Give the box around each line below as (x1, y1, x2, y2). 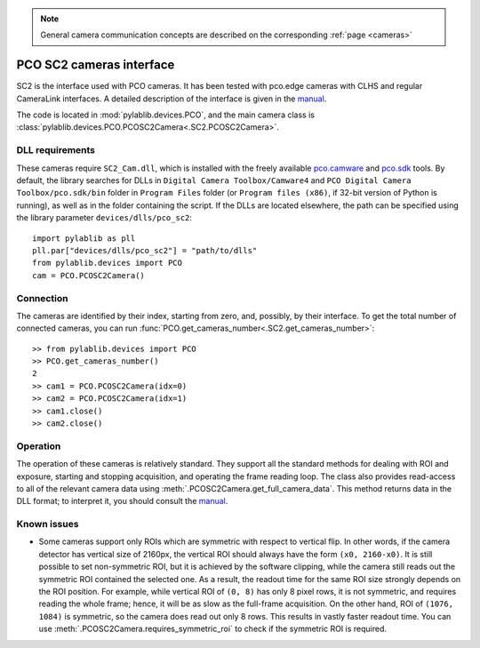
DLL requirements (16, 144, 96, 156)
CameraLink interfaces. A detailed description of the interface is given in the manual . (16, 93, 327, 104)
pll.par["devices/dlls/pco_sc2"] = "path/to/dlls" (32, 245, 258, 255)
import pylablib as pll (32, 233, 136, 244)
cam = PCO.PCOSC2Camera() (32, 270, 146, 280)
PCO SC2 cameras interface (16, 58, 175, 73)
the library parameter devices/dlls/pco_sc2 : (16, 212, 193, 223)
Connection (16, 292, 68, 304)
